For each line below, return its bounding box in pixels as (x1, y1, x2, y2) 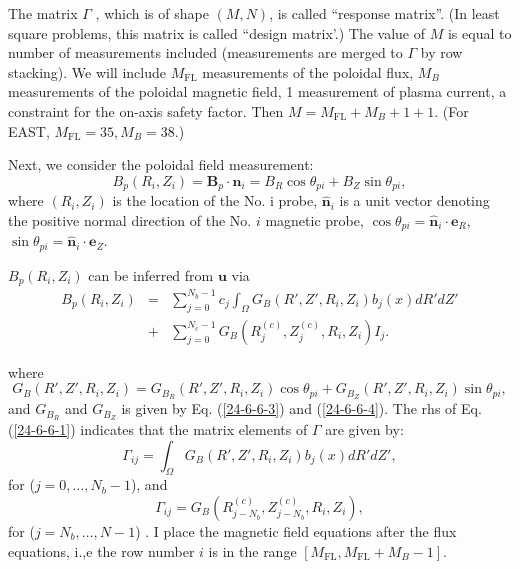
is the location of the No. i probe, (112, 190, 318, 211)
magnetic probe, (265, 210, 364, 231)
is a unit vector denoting (339, 190, 490, 211)
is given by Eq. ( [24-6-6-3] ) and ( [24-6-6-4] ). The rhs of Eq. (121, 398, 482, 419)
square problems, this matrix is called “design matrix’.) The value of (8, 22, 426, 43)
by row (420, 42, 463, 63)
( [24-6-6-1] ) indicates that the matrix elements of (8, 419, 308, 440)
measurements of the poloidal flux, (202, 61, 414, 82)
